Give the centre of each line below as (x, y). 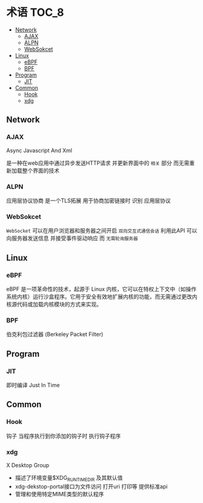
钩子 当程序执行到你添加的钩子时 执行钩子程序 (64, 436)
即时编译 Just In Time (33, 385)
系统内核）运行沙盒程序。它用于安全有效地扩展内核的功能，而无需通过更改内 (102, 296)
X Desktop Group (28, 465)
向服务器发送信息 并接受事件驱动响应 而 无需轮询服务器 (72, 238)
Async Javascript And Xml (39, 150)
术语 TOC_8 (35, 12)
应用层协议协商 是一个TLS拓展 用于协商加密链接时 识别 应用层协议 (88, 200)
